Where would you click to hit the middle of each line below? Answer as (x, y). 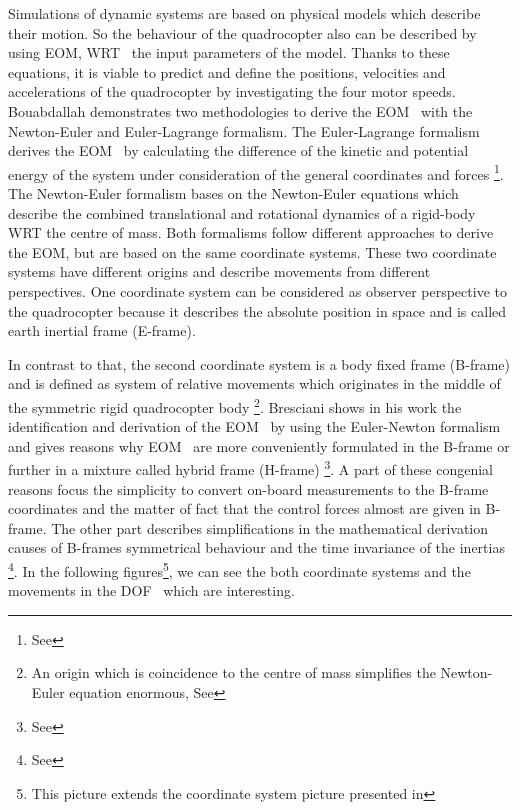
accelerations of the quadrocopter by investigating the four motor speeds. (232, 91)
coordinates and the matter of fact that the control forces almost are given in (244, 508)
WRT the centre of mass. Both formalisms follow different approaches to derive (251, 232)
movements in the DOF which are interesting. (151, 590)
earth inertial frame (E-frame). (102, 330)
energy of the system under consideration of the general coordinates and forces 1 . (256, 172)
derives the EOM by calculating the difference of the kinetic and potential (238, 150)
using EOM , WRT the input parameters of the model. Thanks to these (229, 52)
